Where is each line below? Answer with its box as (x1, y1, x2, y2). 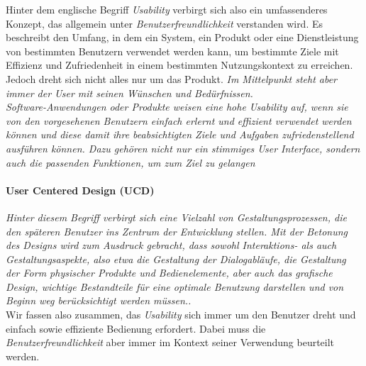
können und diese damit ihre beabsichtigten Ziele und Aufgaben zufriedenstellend (6, 127, 354, 142)
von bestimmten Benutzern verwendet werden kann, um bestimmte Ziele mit (6, 43, 339, 58)
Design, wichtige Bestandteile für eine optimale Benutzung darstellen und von (6, 279, 344, 294)
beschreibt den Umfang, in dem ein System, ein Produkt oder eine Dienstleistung (6, 30, 359, 45)
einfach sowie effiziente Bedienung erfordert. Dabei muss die (6, 321, 266, 335)
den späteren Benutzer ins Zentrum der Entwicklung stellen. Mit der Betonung (6, 223, 348, 238)
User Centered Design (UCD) (6, 182, 155, 197)
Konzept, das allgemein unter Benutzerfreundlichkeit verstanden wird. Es (6, 16, 323, 30)
